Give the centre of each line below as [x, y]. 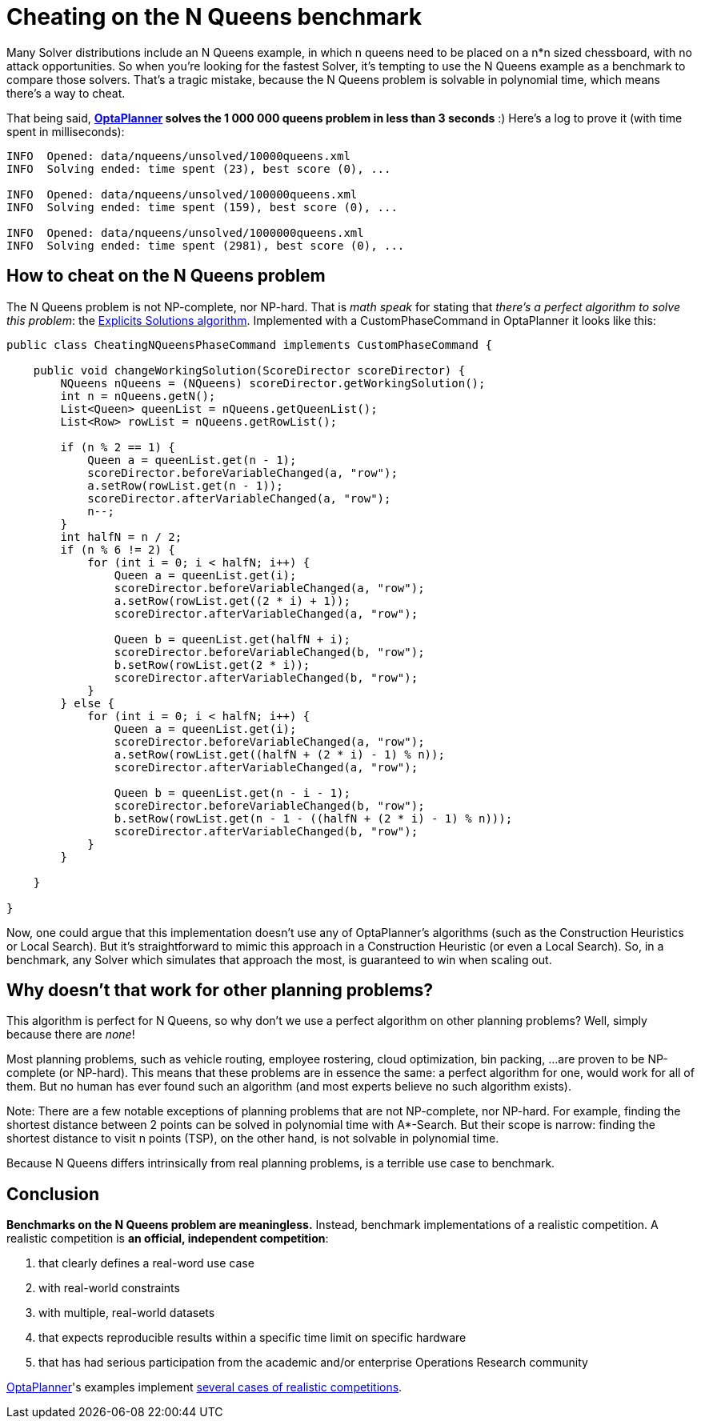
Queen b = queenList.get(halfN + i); [232, 639]
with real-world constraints [109, 1288]
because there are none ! [71, 1035]
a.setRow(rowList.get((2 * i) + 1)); [232, 600]
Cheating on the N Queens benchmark [214, 17]
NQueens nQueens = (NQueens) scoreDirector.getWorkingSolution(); [273, 383]
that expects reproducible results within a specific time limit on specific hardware [252, 1338]
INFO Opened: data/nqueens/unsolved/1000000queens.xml [185, 232]
